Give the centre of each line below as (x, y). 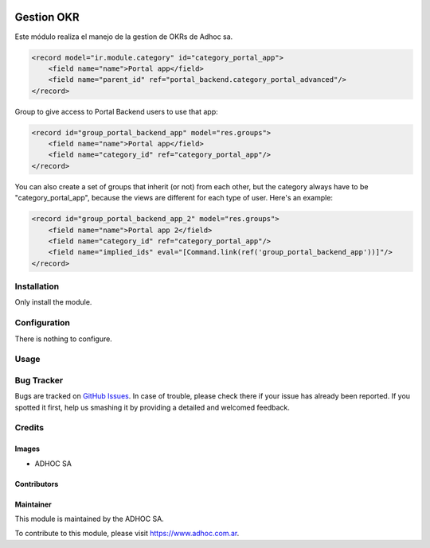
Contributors (37, 484)
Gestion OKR (47, 17)
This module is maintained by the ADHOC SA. (90, 519)
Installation (37, 286)
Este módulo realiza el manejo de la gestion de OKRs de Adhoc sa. (124, 37)
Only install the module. (53, 302)
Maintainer (33, 504)
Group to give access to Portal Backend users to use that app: (116, 111)
